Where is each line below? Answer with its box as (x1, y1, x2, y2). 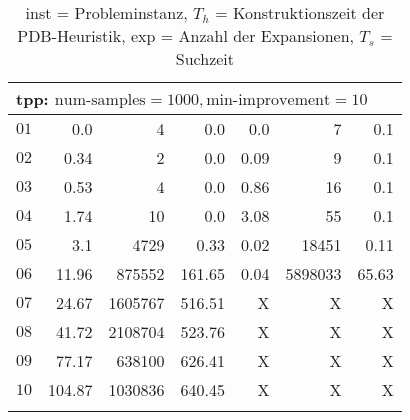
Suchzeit (175, 47, 235, 70)
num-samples (54, 92, 146, 108)
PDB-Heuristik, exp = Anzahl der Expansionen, (17, 24, 354, 47)
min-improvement (206, 92, 331, 108)
